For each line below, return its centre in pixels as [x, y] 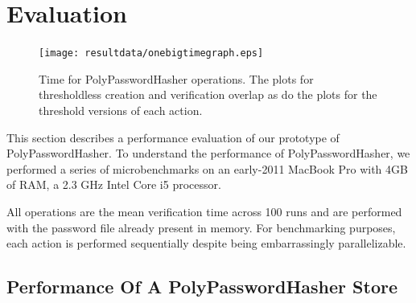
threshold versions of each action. [121, 110]
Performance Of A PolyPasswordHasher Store [202, 287]
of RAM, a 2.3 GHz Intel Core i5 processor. [114, 184]
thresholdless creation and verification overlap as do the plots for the [208, 94]
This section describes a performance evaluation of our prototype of [173, 137]
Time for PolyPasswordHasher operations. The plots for [176, 78]
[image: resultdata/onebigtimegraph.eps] [151, 53]
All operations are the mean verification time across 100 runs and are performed [204, 211]
